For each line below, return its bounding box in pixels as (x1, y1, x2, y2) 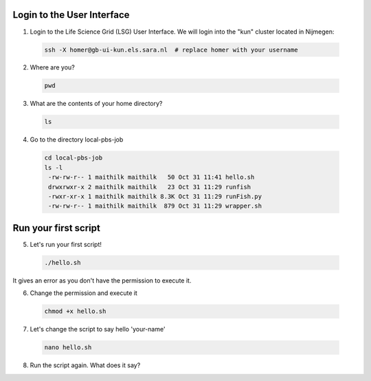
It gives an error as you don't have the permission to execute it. (12, 276, 192, 285)
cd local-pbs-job (44, 154, 103, 162)
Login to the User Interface (12, 9, 130, 21)
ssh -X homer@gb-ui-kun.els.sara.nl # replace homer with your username (44, 45, 298, 54)
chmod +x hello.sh (44, 307, 106, 316)
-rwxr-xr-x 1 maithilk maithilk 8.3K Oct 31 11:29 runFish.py (48, 193, 262, 200)
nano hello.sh (44, 344, 92, 351)
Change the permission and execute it (30, 289, 137, 297)
